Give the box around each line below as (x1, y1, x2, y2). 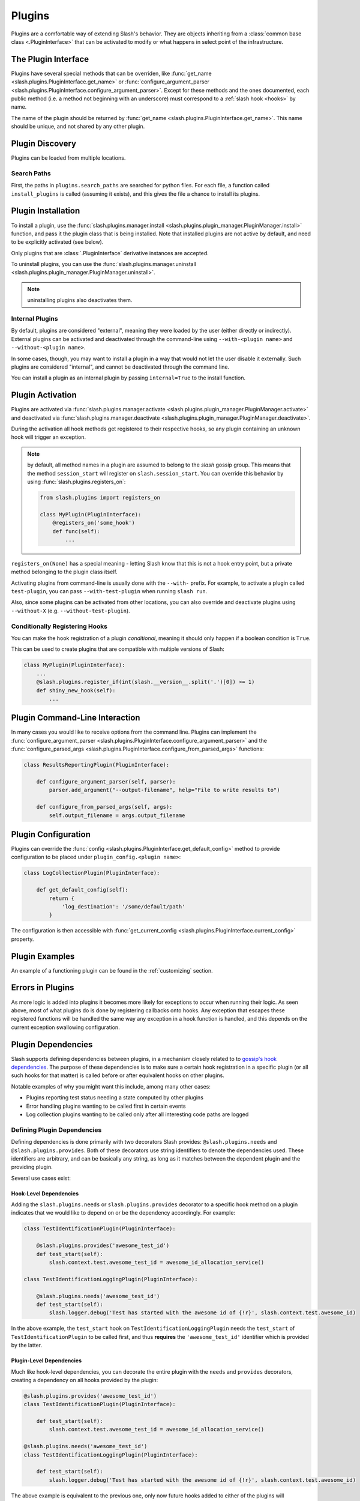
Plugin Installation (11, 206, 80, 216)
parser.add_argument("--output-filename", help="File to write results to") (49, 787, 280, 794)
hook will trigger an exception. (11, 433, 86, 441)
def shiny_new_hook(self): (36, 687, 116, 693)
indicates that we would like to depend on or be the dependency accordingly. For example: (11, 1209, 236, 1216)
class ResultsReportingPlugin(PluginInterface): (23, 761, 170, 769)
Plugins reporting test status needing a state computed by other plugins (26, 1094, 204, 1101)
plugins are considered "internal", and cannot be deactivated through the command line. (11, 363, 230, 370)
